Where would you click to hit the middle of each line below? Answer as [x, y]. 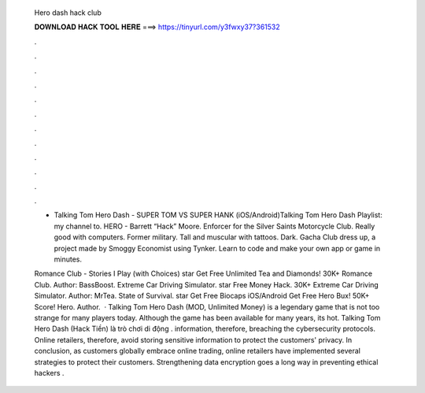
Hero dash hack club [68, 13]
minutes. [68, 259]
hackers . [49, 373]
